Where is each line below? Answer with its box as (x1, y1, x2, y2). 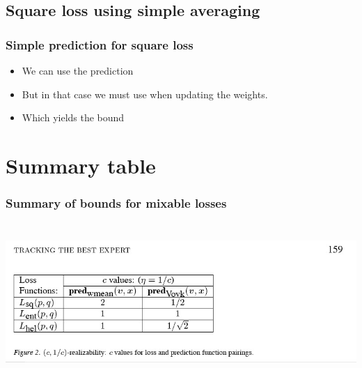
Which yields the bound (22, 110, 125, 125)
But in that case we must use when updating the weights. (22, 86, 268, 101)
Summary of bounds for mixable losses (6, 194, 227, 212)
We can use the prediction (22, 63, 134, 77)
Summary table (6, 151, 156, 179)
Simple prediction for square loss (6, 36, 194, 53)
